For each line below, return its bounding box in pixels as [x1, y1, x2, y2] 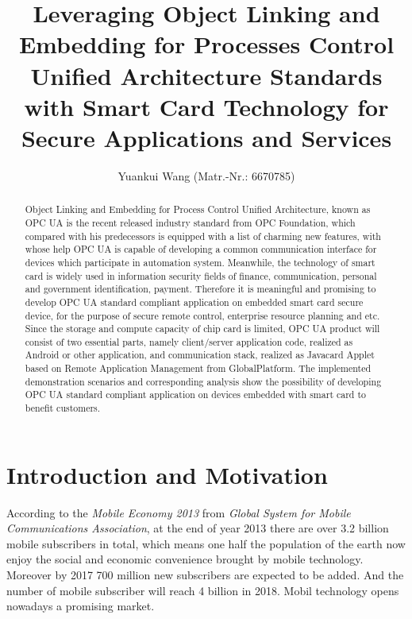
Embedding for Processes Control [18, 28, 395, 60]
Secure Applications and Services [21, 121, 392, 153]
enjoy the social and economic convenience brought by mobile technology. [6, 551, 364, 567]
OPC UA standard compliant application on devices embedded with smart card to [25, 388, 366, 401]
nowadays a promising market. [6, 598, 155, 614]
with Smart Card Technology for [24, 90, 389, 122]
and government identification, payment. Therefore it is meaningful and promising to [25, 282, 376, 296]
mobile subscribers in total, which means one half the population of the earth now [6, 535, 406, 551]
